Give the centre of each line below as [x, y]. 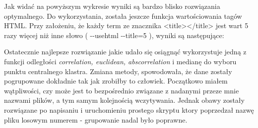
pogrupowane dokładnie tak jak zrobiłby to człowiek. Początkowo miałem [116, 81]
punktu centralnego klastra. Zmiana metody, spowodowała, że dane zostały [118, 71]
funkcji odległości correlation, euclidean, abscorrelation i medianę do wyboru [120, 61]
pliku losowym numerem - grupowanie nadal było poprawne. [96, 119]
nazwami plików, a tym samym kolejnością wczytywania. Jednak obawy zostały [124, 100]
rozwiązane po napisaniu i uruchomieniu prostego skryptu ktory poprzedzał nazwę [129, 109]
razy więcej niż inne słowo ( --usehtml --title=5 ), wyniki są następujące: [114, 35]
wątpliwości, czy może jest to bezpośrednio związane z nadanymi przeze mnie [122, 90]
